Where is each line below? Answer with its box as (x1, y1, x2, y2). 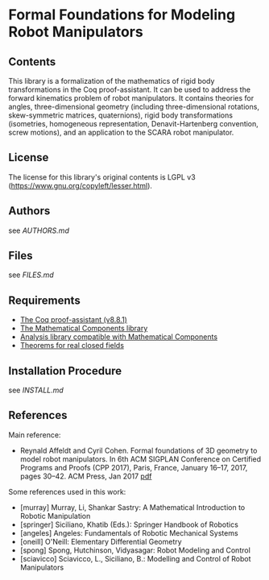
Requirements (8, 293, 81, 307)
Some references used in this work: (8, 487, 126, 496)
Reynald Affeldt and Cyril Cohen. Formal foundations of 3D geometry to (19, 445, 258, 455)
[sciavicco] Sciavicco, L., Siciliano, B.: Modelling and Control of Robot (19, 553, 251, 563)
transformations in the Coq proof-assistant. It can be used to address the (8, 85, 251, 94)
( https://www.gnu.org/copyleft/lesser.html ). (8, 180, 153, 190)
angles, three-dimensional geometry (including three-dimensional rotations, (8, 102, 260, 111)
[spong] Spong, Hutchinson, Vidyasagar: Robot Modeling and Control (19, 545, 251, 555)
